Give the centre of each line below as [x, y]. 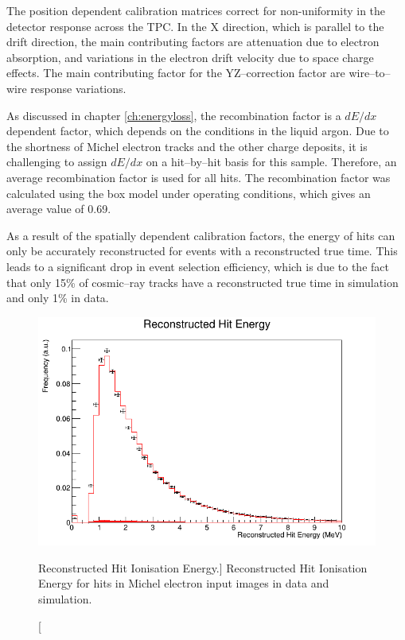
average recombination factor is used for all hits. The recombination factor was [199, 177]
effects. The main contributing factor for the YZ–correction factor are [176, 73]
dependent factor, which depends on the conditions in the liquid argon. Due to [198, 131]
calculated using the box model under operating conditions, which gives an [189, 193]
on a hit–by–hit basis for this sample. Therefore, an [271, 162]
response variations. [78, 88]
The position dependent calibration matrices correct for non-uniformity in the [196, 10]
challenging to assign [57, 162]
